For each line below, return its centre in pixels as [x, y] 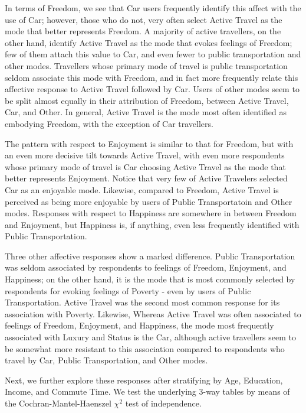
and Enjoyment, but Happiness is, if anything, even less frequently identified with [152, 224]
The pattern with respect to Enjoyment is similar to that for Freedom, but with [149, 143]
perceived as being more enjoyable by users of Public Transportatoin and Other [149, 201]
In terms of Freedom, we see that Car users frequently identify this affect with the [153, 8]
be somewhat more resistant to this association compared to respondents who [145, 348]
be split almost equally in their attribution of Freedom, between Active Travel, [147, 100]
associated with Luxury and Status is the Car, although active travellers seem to [150, 337]
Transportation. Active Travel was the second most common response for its [142, 302]
